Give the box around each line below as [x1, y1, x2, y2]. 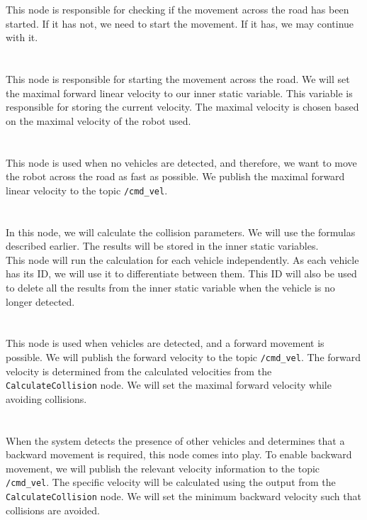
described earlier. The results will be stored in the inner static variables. [6, 238, 319, 253]
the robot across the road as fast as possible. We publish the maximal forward [6, 169, 345, 184]
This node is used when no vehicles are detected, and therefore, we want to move [6, 155, 357, 170]
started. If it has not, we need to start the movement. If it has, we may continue [6, 16, 354, 31]
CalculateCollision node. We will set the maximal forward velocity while [6, 377, 332, 392]
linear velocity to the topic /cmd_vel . [6, 182, 168, 197]
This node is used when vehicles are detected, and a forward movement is [6, 336, 324, 350]
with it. [6, 30, 38, 45]
